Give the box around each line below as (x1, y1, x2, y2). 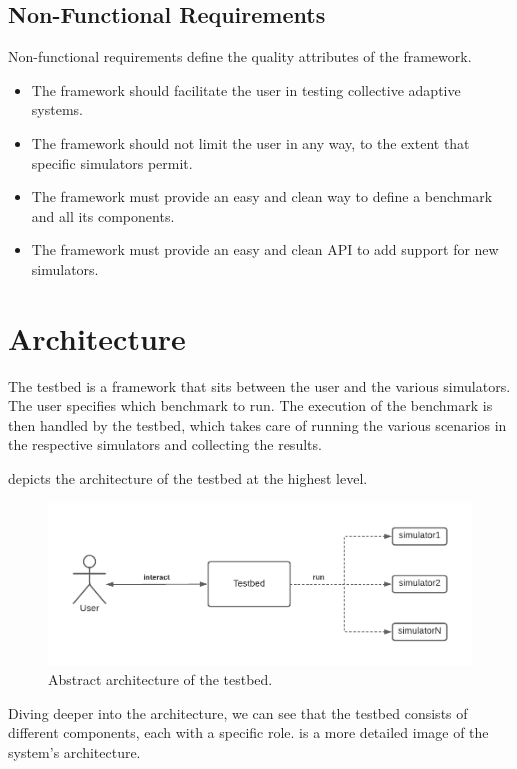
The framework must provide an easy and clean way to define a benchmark (31, 186, 493, 207)
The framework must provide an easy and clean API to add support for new (31, 239, 499, 260)
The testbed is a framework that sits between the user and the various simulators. (8, 375, 511, 396)
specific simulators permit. (31, 152, 193, 173)
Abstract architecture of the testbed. (48, 669, 273, 690)
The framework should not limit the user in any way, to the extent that (31, 132, 470, 153)
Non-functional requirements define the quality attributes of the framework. (8, 46, 472, 67)
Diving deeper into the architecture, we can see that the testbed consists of (8, 702, 468, 723)
